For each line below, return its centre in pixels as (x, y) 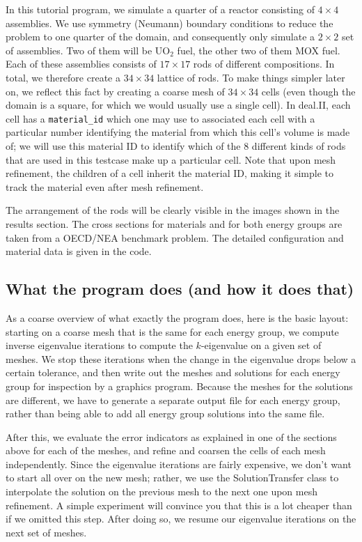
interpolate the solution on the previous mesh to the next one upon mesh (162, 491)
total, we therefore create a (63, 77)
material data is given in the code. (79, 251)
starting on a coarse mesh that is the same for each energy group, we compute (172, 331)
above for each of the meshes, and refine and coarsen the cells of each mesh (166, 450)
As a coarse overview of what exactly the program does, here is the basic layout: (177, 317)
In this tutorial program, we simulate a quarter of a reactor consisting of (160, 9)
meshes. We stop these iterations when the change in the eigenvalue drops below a (181, 358)
